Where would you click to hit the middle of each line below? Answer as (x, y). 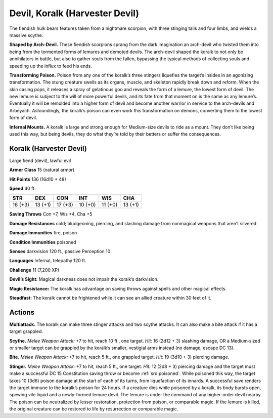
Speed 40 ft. (22, 189)
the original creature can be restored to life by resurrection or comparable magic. (94, 409)
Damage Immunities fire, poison (43, 233)
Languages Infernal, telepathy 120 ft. (48, 261)
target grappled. (26, 331)
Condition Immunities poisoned (43, 242)
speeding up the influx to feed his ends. (51, 66)
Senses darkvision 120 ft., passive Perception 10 (60, 252)
